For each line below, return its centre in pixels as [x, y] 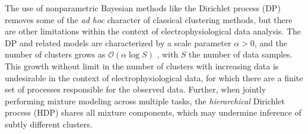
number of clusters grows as [55, 54]
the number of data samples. [241, 54]
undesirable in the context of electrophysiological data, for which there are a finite [154, 77]
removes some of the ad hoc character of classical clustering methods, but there [149, 19]
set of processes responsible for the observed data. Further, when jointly [136, 89]
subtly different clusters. [49, 124]
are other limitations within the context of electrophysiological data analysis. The [153, 31]
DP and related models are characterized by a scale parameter [118, 42]
